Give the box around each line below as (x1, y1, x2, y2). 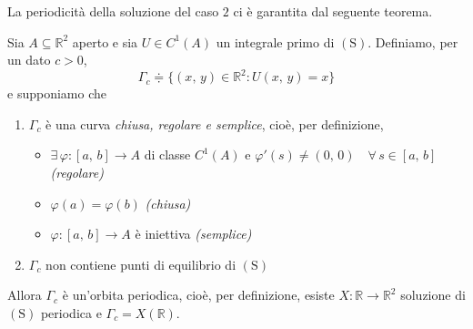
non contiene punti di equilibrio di (45, 254, 236, 273)
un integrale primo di (216, 32, 335, 51)
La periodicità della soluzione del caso (7, 2, 219, 20)
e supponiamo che (7, 84, 106, 103)
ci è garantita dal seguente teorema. (233, 2, 433, 20)
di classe (144, 145, 191, 164)
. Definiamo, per (367, 32, 458, 51)
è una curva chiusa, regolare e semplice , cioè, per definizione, (45, 114, 384, 133)
